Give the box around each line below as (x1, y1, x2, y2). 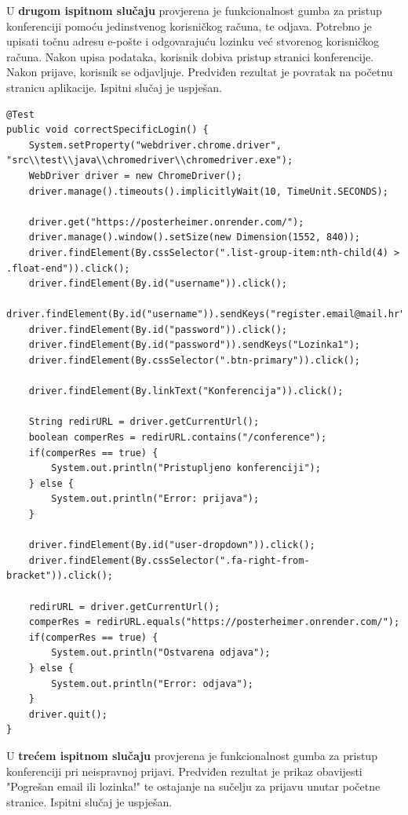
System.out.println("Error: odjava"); (51, 678, 253, 689)
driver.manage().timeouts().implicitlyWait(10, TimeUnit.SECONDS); (28, 185, 388, 197)
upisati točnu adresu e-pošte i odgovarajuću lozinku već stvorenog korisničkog (6, 33, 379, 49)
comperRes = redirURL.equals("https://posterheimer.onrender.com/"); (28, 616, 400, 628)
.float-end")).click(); (6, 262, 130, 274)
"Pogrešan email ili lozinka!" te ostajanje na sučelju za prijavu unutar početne (6, 778, 381, 795)
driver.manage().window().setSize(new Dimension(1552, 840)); (28, 232, 361, 243)
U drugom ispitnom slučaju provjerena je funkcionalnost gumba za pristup (6, 2, 382, 18)
